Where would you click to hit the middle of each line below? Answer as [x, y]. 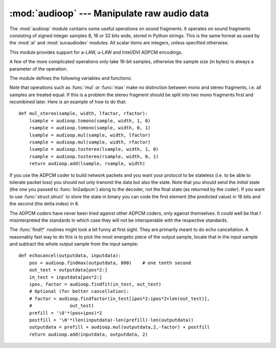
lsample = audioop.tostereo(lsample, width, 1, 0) [94, 149]
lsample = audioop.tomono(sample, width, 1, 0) [90, 121]
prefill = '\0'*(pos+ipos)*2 [65, 313]
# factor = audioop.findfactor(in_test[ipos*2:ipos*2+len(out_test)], [119, 298]
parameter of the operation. [39, 68]
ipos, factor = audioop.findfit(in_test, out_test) [95, 284]
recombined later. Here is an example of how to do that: [68, 102]
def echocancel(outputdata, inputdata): [70, 256]
